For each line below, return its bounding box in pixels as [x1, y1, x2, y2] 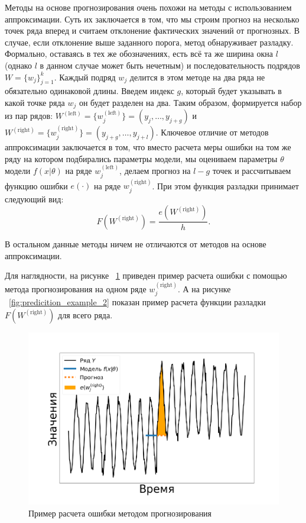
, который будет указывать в [181, 85, 282, 97]
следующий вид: [5, 192, 64, 205]
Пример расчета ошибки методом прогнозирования [28, 506, 212, 519]
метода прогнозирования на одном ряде [5, 282, 147, 295]
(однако [5, 59, 32, 71]
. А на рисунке [178, 282, 231, 295]
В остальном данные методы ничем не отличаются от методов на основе [5, 237, 266, 250]
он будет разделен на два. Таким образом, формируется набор [79, 96, 302, 108]
